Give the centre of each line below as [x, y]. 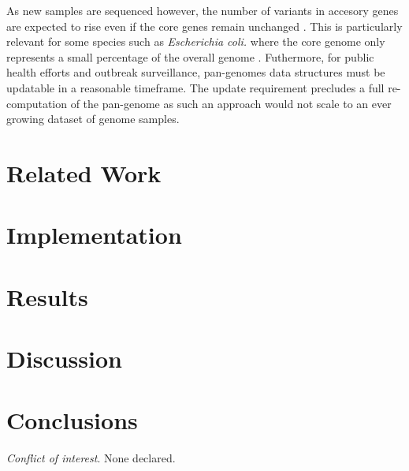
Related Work [84, 172]
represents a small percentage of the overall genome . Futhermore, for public [190, 56]
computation [37, 103]
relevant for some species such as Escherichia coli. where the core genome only [196, 41]
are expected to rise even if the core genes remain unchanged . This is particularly [204, 26]
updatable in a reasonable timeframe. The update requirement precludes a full [195, 87]
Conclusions [72, 420]
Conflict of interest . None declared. [91, 458]
